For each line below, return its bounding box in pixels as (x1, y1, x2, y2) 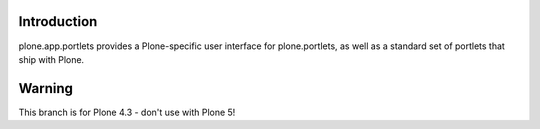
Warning (18, 80, 74, 97)
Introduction (18, 13, 98, 30)
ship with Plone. (18, 53, 85, 65)
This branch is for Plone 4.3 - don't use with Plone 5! (18, 106, 236, 118)
